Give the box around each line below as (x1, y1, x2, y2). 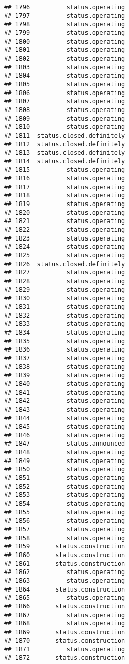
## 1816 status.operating (4, 175, 125, 182)
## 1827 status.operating (4, 269, 125, 276)
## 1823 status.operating (4, 234, 125, 242)
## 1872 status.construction (4, 654, 125, 661)
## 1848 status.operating (4, 449, 125, 456)
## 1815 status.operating (4, 166, 125, 174)
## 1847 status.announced (4, 440, 125, 448)
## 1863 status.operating (4, 577, 125, 584)
